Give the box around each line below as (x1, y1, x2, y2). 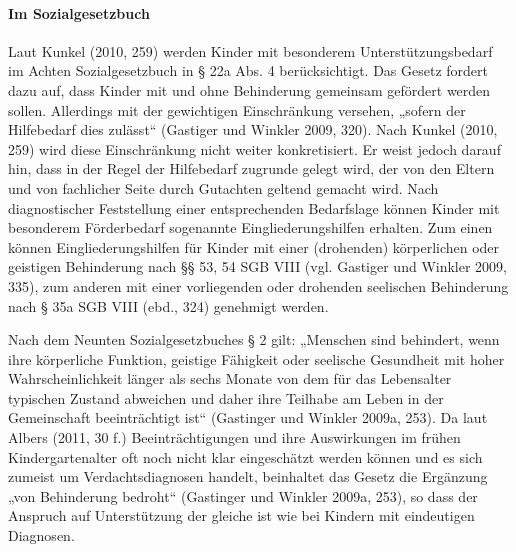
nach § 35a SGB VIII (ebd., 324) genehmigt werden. (8, 295, 329, 316)
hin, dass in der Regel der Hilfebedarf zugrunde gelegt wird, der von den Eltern (8, 158, 495, 179)
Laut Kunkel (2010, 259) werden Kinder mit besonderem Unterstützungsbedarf (8, 40, 493, 61)
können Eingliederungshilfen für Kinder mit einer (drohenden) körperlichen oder (8, 236, 500, 257)
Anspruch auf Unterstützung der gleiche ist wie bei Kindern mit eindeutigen (8, 505, 475, 526)
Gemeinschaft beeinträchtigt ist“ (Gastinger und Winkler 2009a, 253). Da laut (8, 407, 488, 428)
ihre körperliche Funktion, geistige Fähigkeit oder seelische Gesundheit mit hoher (8, 348, 505, 369)
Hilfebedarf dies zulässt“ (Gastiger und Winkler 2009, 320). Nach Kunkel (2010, (8, 119, 498, 140)
